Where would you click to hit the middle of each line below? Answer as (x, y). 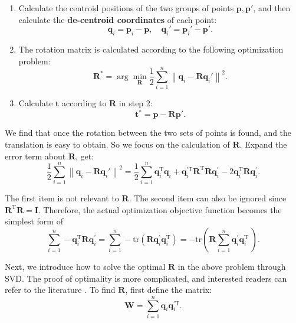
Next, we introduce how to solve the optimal (85, 267)
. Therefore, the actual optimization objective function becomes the (160, 209)
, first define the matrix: (169, 290)
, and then (272, 8)
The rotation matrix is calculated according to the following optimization (151, 49)
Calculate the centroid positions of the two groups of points (126, 8)
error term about (35, 156)
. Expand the (263, 144)
